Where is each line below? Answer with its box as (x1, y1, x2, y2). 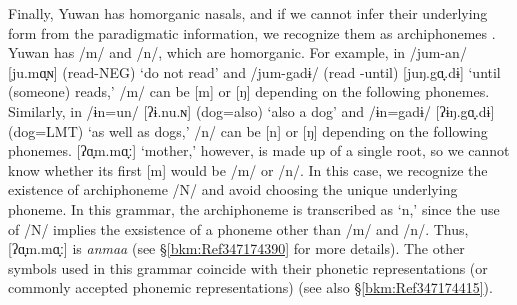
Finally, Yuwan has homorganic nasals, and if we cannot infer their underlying (8, 3, 488, 23)
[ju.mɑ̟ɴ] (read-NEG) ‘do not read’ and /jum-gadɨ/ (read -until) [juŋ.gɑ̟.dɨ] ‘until (8, 61, 501, 82)
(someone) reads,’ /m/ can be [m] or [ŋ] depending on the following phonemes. (8, 81, 490, 102)
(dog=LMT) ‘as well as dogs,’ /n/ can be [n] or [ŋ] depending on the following (8, 120, 488, 141)
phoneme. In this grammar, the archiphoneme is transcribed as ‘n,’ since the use (8, 198, 500, 219)
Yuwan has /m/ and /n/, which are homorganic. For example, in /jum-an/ (8, 42, 467, 63)
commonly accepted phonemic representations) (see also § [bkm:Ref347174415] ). (8, 277, 493, 298)
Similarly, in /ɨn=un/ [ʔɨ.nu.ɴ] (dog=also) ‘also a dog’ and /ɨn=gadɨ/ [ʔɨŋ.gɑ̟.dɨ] (8, 100, 495, 121)
